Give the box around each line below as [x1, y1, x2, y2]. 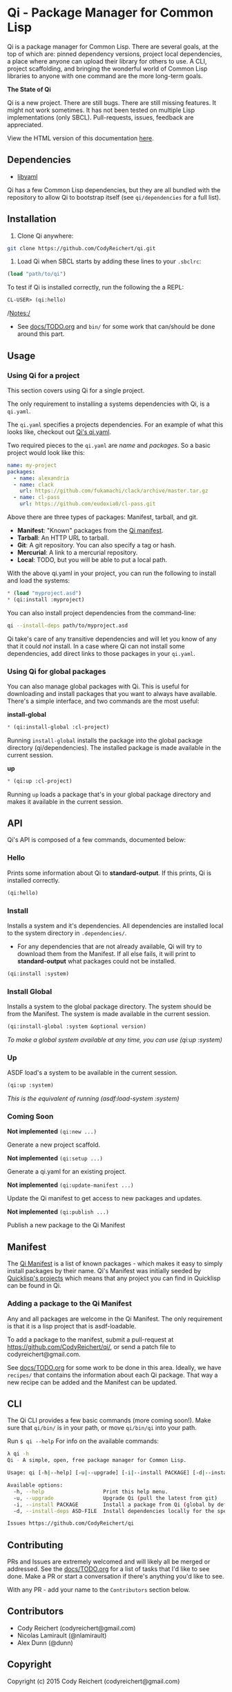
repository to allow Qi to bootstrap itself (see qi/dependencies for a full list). [7, 193, 221, 201]
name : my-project [7, 462, 57, 469]
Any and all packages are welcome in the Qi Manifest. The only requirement [7, 1315, 223, 1323]
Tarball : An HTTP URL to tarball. [17, 534, 109, 542]
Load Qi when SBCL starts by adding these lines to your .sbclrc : [17, 257, 202, 265]
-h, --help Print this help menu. [13, 1488, 168, 1495]
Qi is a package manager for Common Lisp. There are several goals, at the [7, 42, 219, 50]
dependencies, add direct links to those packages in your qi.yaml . [7, 649, 195, 657]
